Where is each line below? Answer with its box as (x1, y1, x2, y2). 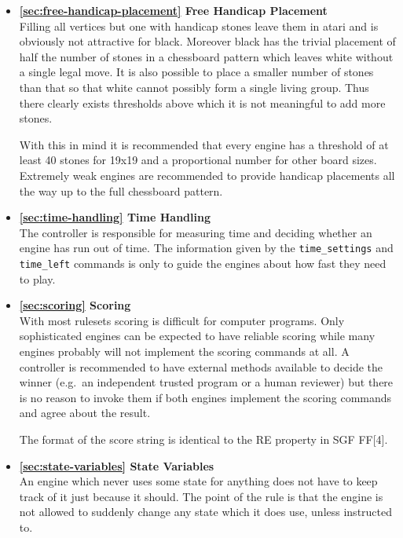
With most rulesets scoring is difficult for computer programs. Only (19, 312, 345, 328)
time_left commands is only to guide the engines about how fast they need (19, 254, 387, 271)
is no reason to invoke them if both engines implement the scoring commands (19, 389, 392, 405)
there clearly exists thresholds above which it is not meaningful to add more (19, 94, 386, 111)
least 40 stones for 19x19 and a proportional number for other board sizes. (19, 152, 377, 168)
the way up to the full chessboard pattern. (19, 182, 223, 199)
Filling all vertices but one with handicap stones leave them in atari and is (19, 17, 379, 34)
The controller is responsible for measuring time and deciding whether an (19, 224, 372, 240)
